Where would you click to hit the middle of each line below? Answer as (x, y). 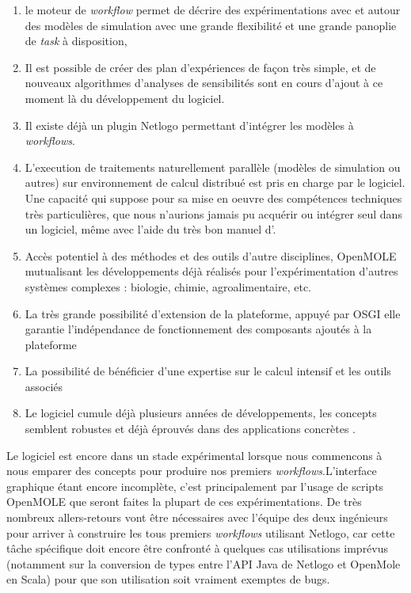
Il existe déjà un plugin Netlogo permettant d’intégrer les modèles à (189, 125)
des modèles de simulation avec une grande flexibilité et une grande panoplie (211, 25)
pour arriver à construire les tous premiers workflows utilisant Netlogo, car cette (201, 532)
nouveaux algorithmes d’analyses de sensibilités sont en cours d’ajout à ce (204, 83)
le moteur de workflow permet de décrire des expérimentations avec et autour (213, 10)
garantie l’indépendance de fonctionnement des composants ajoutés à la (198, 329)
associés (44, 386)
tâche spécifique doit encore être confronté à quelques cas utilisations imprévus (198, 548)
